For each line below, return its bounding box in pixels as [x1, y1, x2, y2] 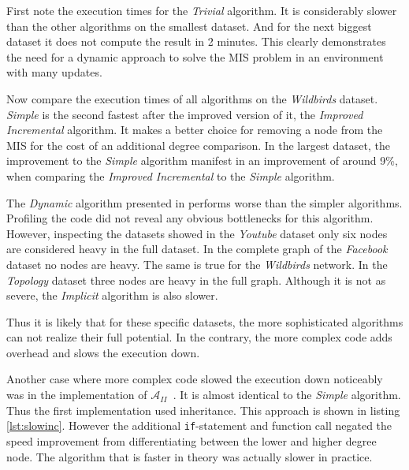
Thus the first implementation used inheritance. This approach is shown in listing [6, 401, 400, 418]
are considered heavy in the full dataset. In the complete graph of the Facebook [6, 241, 388, 257]
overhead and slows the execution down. [6, 344, 200, 360]
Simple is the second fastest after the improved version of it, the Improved [6, 106, 363, 122]
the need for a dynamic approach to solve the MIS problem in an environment [6, 48, 384, 65]
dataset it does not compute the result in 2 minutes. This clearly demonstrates [6, 33, 386, 50]
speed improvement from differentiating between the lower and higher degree [6, 432, 377, 449]
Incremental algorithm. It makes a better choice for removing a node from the [6, 121, 383, 138]
